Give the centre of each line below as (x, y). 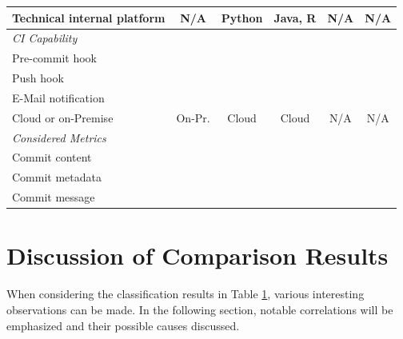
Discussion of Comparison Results (198, 255)
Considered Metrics (59, 137)
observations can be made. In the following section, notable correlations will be (200, 309)
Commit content (52, 157)
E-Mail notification (58, 97)
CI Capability (45, 38)
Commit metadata (57, 177)
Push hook (38, 78)
